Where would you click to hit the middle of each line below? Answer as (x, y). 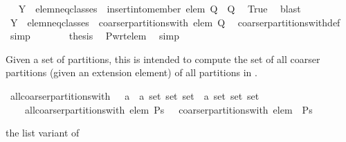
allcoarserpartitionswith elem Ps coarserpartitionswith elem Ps (169, 109)
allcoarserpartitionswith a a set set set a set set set (135, 95)
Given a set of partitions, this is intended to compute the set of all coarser (163, 59)
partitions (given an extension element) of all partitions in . (131, 72)
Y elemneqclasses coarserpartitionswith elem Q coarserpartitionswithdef (175, 22)
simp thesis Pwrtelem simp (94, 36)
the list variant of (43, 133)
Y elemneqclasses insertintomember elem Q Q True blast (160, 8)
